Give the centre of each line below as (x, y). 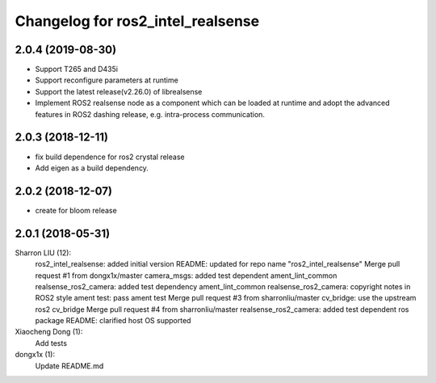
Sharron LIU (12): (43, 253)
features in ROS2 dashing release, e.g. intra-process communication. (150, 114)
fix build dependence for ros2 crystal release (110, 157)
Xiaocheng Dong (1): (49, 332)
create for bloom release (76, 210)
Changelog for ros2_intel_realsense (137, 21)
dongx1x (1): (35, 355)
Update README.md (69, 366)
